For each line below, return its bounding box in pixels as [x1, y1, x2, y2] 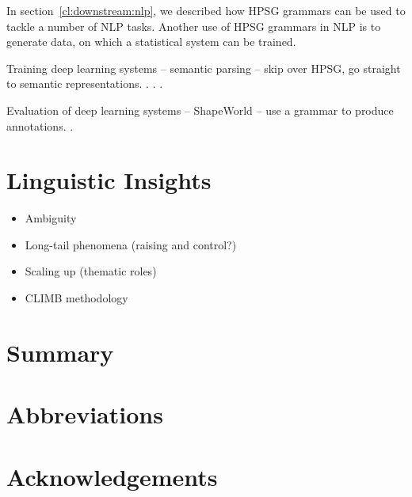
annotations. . [6, 117, 74, 134]
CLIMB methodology [25, 290, 128, 306]
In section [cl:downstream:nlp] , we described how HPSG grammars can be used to [6, 2, 406, 18]
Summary [6, 336, 114, 368]
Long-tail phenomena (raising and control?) [25, 236, 237, 252]
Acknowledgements [6, 460, 218, 492]
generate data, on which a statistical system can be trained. [6, 33, 296, 50]
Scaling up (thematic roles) [25, 263, 157, 279]
